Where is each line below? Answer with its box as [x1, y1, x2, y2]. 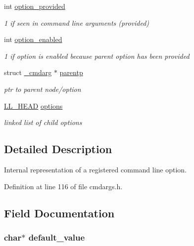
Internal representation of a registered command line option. [4, 164, 187, 174]
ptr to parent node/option [4, 83, 81, 94]
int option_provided [4, 1, 65, 11]
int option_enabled [4, 34, 62, 44]
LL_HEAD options [4, 100, 63, 111]
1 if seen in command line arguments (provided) [4, 17, 149, 28]
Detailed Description [4, 141, 112, 157]
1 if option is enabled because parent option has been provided [4, 50, 190, 61]
